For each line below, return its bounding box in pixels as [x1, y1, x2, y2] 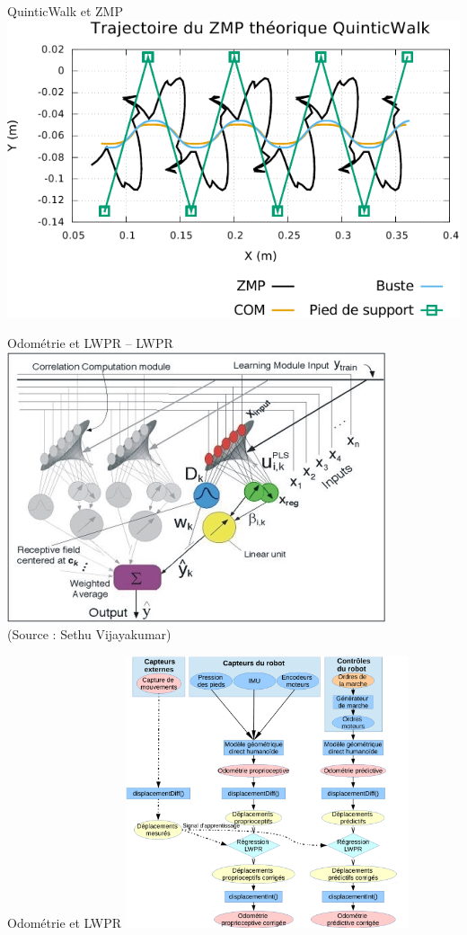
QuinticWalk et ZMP [7, 2, 123, 20]
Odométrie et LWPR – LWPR [7, 334, 173, 352]
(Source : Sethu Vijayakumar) [7, 625, 172, 644]
